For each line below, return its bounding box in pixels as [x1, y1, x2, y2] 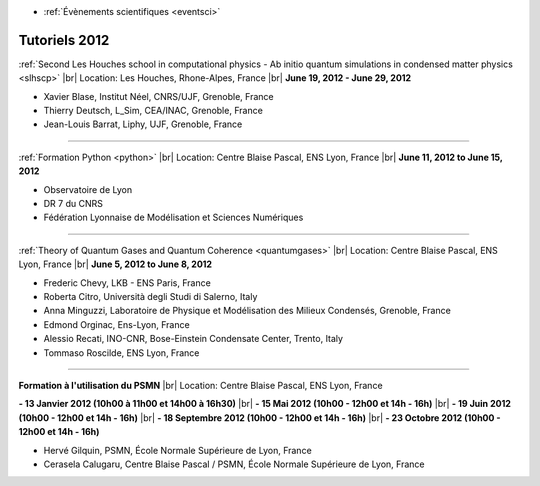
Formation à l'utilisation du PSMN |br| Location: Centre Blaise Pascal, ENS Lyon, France [18, 379, 384, 391]
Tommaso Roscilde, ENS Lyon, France [43, 346, 200, 359]
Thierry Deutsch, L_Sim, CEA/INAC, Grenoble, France [43, 105, 264, 117]
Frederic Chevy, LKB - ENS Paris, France [43, 276, 212, 289]
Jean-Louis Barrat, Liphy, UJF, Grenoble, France [43, 118, 243, 130]
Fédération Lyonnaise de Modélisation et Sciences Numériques [43, 211, 304, 224]
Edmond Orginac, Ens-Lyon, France [43, 318, 190, 330]
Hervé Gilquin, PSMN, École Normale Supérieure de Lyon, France [43, 444, 312, 456]
